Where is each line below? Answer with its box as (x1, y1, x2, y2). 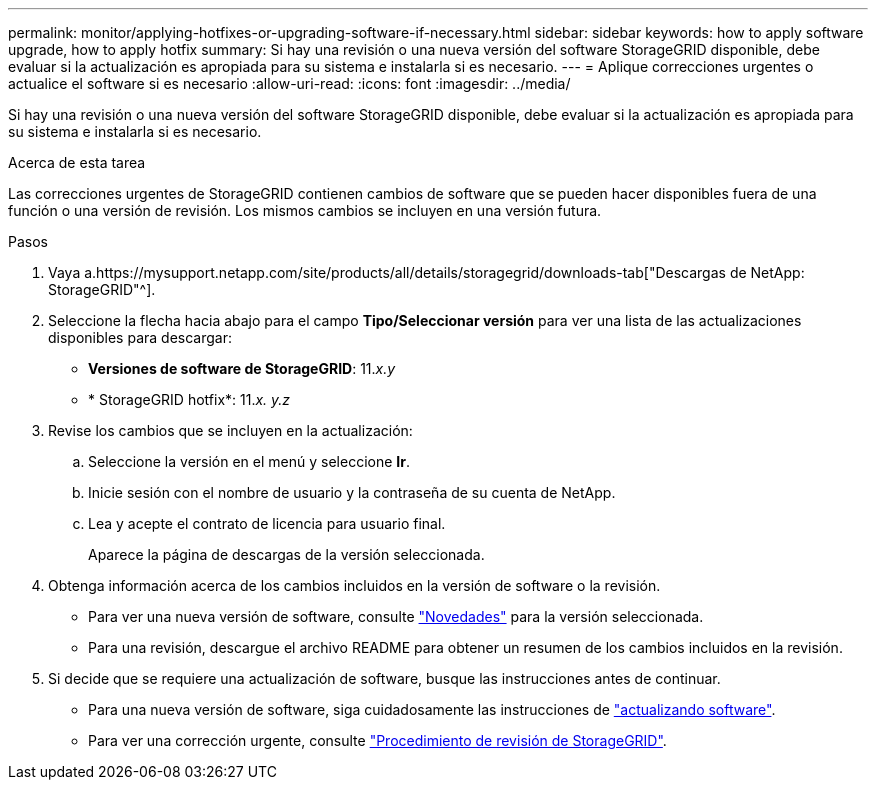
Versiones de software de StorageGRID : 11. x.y (88, 360, 396, 377)
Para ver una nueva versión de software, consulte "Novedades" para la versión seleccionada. (88, 608, 704, 625)
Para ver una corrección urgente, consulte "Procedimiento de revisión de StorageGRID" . (88, 732, 667, 749)
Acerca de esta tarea (8, 154, 146, 171)
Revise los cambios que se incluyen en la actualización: (48, 422, 413, 439)
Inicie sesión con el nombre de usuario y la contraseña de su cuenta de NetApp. (88, 484, 616, 501)
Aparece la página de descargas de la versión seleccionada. (88, 546, 485, 563)
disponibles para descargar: (48, 329, 232, 346)
